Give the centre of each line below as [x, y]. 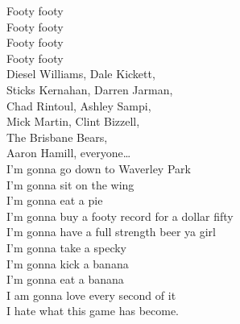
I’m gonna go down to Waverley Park [99, 168]
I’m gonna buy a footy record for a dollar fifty [120, 216]
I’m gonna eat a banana [65, 279]
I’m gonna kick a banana [68, 263]
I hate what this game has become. [93, 311]
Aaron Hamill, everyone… [69, 153]
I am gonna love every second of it [91, 295]
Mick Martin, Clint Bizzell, [73, 121]
